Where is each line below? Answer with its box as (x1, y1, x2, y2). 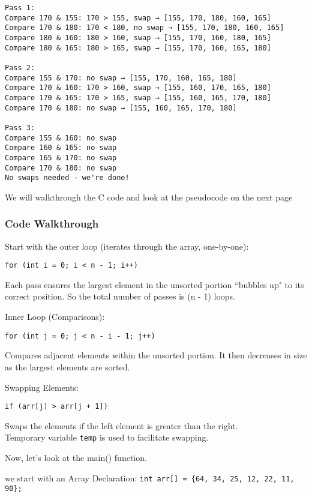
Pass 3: (5, 123, 35, 132)
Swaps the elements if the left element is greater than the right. (5, 419, 238, 432)
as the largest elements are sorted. (5, 360, 130, 373)
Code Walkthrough (5, 216, 99, 231)
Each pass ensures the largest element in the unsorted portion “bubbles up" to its (5, 278, 304, 291)
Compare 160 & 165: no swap (5, 143, 117, 152)
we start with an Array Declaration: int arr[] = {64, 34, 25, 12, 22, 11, (5, 471, 295, 484)
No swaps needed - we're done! (5, 173, 130, 182)
